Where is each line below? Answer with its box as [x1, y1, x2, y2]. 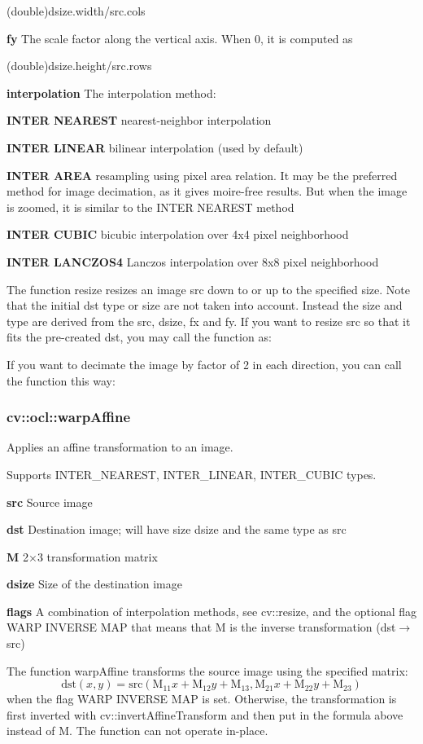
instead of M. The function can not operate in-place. [7, 722, 268, 739]
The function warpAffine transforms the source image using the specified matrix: [7, 662, 408, 679]
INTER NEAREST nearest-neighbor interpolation [7, 112, 272, 129]
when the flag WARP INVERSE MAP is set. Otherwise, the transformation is [7, 690, 397, 707]
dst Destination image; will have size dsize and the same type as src [7, 521, 347, 538]
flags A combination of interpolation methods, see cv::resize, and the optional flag [7, 602, 417, 619]
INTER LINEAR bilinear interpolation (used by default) [7, 139, 303, 156]
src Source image [7, 493, 93, 510]
